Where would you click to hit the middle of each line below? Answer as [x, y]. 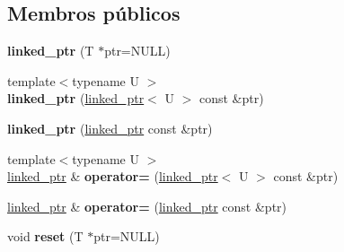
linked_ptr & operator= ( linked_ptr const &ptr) [147, 206]
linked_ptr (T [51, 51]
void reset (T [45, 236]
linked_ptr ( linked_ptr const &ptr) [110, 128]
